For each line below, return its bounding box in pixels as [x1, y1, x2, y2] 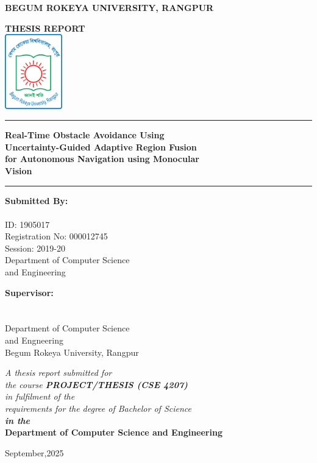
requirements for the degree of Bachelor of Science [5, 402, 191, 414]
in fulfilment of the [5, 390, 75, 403]
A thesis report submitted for [5, 366, 112, 379]
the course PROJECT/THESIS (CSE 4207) [5, 378, 188, 391]
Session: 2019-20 [5, 241, 65, 254]
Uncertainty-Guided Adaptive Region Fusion [5, 140, 197, 153]
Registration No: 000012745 [5, 230, 108, 242]
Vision [5, 164, 32, 177]
